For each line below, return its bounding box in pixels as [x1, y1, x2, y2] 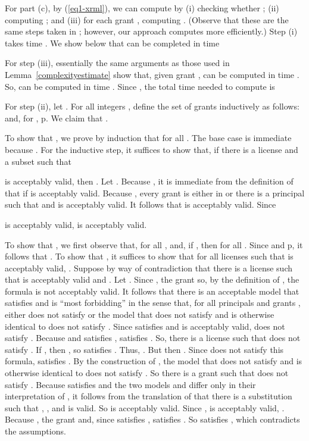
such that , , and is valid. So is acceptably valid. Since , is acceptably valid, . [5, 401, 285, 414]
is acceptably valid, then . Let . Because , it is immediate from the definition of [5, 175, 294, 187]
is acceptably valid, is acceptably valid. [5, 218, 147, 230]
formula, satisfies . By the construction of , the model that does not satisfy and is [5, 355, 302, 367]
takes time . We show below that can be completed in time [5, 36, 220, 49]
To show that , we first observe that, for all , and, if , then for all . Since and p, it [5, 238, 303, 251]
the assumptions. [5, 425, 66, 437]
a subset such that [5, 155, 71, 167]
